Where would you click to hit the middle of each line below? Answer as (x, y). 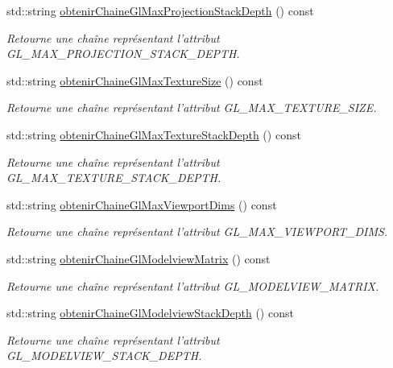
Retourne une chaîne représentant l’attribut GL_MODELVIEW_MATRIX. (193, 285)
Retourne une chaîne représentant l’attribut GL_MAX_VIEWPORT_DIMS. (197, 232)
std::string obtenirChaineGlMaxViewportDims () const (142, 204)
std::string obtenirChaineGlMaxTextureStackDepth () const (154, 134)
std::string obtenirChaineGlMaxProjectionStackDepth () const (160, 10)
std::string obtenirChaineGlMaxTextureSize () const (135, 80)
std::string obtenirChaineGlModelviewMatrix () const (139, 258)
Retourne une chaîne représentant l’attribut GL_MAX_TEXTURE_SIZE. (192, 108)
